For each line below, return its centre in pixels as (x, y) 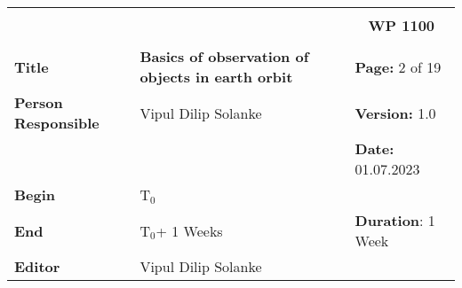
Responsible (57, 123)
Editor (37, 266)
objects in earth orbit (216, 77)
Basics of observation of (224, 56)
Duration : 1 (395, 220)
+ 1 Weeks (189, 230)
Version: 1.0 (395, 113)
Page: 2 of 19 (398, 66)
